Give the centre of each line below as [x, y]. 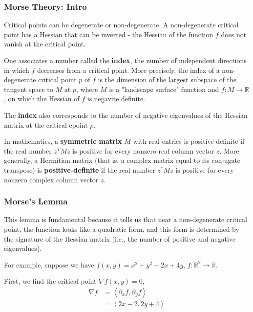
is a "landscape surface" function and [164, 89]
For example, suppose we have [49, 264]
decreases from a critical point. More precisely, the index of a [128, 70]
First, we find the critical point [50, 281]
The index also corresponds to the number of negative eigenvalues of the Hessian [126, 115]
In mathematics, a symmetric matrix [63, 141]
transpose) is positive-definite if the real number [80, 169]
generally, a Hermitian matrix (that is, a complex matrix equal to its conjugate [122, 160]
